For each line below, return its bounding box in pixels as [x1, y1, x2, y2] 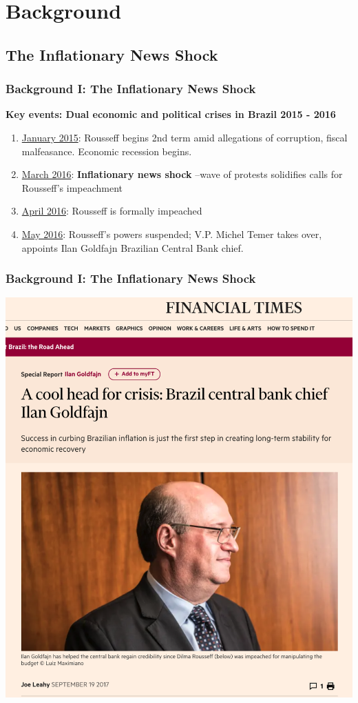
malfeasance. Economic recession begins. [21, 143, 192, 158]
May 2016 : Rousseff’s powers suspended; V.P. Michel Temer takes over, [21, 226, 322, 241]
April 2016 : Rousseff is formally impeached [21, 204, 202, 218]
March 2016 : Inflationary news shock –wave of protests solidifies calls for [21, 167, 343, 181]
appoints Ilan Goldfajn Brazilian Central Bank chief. [21, 240, 244, 255]
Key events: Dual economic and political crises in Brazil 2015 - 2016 [6, 107, 336, 121]
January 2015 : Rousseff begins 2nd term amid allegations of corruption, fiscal [21, 130, 348, 144]
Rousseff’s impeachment [21, 180, 123, 195]
